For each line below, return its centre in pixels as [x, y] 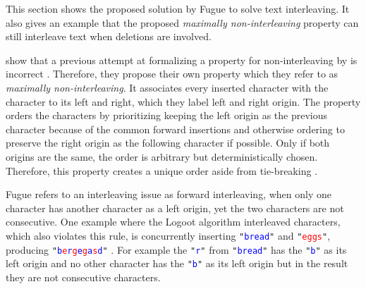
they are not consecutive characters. [83, 277]
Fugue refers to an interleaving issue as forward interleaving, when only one [169, 194]
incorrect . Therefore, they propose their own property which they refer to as [172, 74]
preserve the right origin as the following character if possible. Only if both [168, 143]
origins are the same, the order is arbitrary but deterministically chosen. [162, 156]
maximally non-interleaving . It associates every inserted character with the [167, 87]
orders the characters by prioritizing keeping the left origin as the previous [167, 115]
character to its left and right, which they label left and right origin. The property [183, 101]
